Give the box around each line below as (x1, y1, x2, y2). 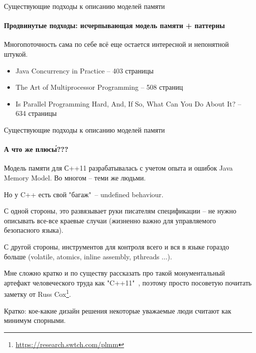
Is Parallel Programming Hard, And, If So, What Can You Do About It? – (15, 98, 241, 108)
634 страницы (15, 108, 57, 118)
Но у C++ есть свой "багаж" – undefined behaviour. (4, 189, 163, 199)
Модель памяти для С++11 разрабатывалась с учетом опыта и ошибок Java (4, 163, 233, 173)
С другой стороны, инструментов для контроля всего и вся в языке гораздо (4, 241, 229, 251)
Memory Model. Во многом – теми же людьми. (4, 172, 146, 182)
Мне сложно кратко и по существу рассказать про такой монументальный (4, 268, 225, 278)
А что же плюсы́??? (4, 144, 68, 154)
